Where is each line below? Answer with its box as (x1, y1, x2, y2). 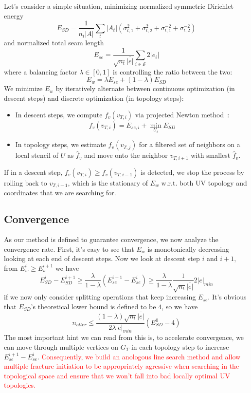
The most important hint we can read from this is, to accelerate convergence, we (4, 332, 244, 342)
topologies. (4, 380, 36, 390)
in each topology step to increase (131, 342, 229, 352)
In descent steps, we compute (15, 109, 103, 119)
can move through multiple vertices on (4, 342, 119, 352)
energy (4, 10, 24, 20)
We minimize (4, 83, 43, 94)
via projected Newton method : (135, 109, 230, 119)
